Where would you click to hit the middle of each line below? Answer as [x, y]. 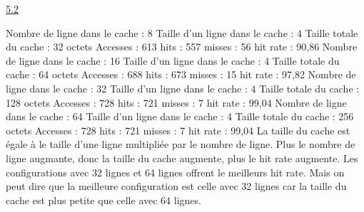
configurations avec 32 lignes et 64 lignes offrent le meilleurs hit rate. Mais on [175, 172]
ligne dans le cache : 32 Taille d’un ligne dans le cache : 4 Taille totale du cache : [183, 88]
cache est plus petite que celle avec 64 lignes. [103, 200]
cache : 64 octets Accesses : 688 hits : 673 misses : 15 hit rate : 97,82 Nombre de [181, 74]
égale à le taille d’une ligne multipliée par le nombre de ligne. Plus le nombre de [181, 144]
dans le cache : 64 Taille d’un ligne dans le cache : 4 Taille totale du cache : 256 [180, 116]
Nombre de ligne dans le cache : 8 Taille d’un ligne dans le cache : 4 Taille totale [182, 32]
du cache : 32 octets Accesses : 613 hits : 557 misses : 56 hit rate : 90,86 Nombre [182, 47]
